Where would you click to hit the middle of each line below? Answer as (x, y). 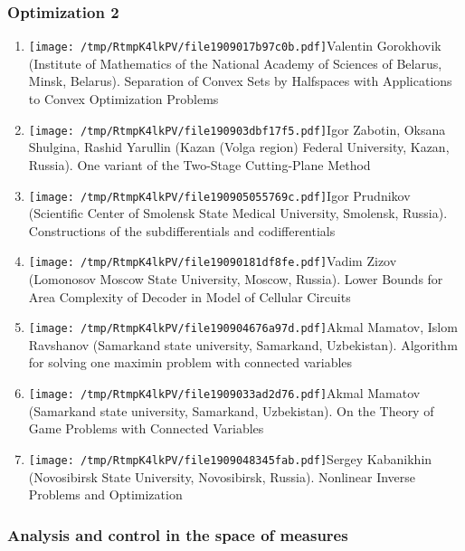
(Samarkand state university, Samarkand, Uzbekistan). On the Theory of (231, 410)
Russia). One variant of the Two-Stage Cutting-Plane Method (199, 164)
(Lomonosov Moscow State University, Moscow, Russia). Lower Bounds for (236, 279)
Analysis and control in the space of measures (178, 534)
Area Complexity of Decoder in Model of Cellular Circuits (190, 296)
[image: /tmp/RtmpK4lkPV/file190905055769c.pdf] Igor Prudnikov (219, 195)
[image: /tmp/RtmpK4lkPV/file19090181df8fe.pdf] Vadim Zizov (213, 261)
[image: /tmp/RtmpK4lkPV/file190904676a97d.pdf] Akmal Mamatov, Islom (243, 327)
